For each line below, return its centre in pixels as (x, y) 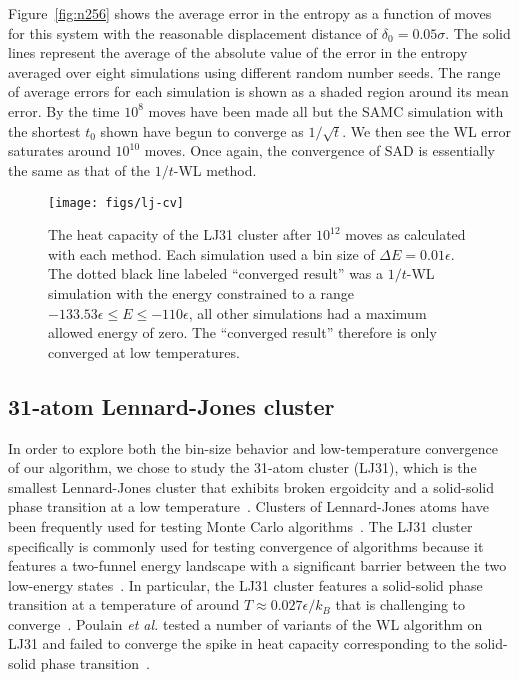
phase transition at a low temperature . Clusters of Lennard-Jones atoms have (248, 506)
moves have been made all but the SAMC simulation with (326, 110)
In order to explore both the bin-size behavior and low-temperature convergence (253, 447)
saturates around (59, 150)
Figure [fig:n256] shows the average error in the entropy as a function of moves (250, 13)
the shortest (44, 130)
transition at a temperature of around (124, 604)
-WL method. (215, 169)
